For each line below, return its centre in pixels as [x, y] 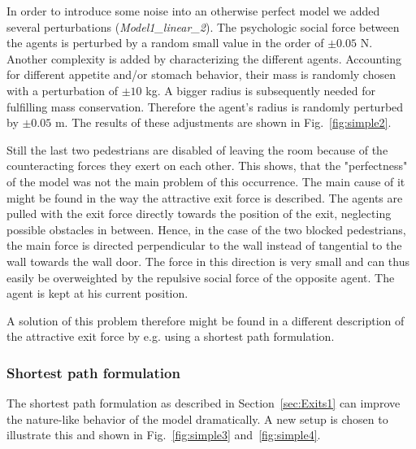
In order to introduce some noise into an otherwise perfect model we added [193, 11]
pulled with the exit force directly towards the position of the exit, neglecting [199, 214]
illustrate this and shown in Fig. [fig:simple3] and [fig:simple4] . [164, 435]
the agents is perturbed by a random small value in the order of [165, 43]
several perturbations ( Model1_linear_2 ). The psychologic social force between [203, 26]
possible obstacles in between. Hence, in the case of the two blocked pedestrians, [206, 229]
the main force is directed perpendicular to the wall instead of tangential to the [204, 245]
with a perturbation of [63, 90]
